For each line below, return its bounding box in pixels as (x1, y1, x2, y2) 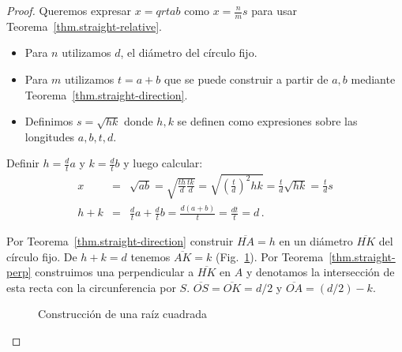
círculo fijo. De (6, 248, 77, 264)
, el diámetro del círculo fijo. (120, 44, 257, 61)
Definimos (24, 113, 73, 129)
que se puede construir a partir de (163, 71, 329, 88)
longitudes (24, 128, 75, 144)
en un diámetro (279, 232, 353, 249)
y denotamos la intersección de (246, 264, 395, 280)
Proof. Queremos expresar (6, 2, 132, 18)
